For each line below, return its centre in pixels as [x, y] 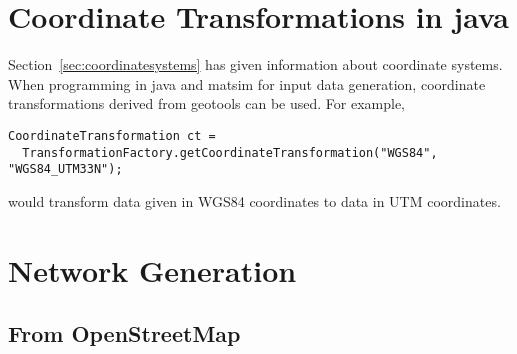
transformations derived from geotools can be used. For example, [206, 103]
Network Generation [152, 269]
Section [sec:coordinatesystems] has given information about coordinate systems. [255, 64]
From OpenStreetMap [124, 333]
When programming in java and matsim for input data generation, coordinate [247, 83]
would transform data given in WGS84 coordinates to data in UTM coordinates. [254, 200]
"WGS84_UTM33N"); [65, 169]
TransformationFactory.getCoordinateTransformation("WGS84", [230, 152]
